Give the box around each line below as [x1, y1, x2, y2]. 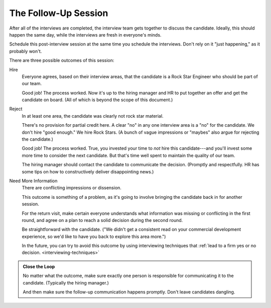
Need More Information [9, 178, 58, 184]
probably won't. [9, 48, 42, 54]
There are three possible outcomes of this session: [9, 58, 114, 64]
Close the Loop [23, 263, 55, 269]
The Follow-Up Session [9, 8, 108, 19]
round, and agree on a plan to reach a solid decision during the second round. [22, 217, 183, 223]
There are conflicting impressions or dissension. [22, 185, 121, 191]
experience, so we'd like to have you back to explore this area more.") [22, 233, 166, 239]
